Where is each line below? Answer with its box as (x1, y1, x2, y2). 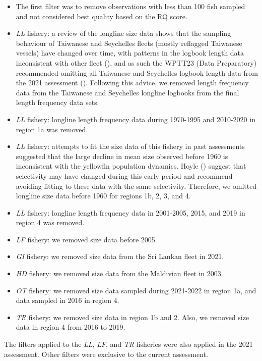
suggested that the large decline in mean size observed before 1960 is (16, 150, 228, 161)
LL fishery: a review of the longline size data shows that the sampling (16, 28, 231, 38)
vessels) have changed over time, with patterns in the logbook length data (16, 47, 244, 58)
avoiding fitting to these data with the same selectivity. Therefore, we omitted (16, 180, 257, 191)
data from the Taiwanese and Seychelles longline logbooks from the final (16, 87, 239, 97)
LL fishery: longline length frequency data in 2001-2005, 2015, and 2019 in (16, 207, 245, 218)
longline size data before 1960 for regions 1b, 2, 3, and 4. (16, 190, 191, 201)
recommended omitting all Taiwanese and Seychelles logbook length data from (16, 67, 258, 78)
